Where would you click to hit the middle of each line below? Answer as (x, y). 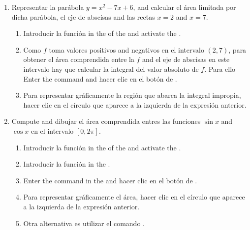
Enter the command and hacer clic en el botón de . (100, 78)
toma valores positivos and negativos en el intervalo (126, 49)
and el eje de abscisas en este (186, 59)
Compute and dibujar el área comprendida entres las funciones (106, 121)
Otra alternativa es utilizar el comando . (84, 223)
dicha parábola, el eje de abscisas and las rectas (83, 16)
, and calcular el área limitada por (185, 7)
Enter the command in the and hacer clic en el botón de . (110, 180)
